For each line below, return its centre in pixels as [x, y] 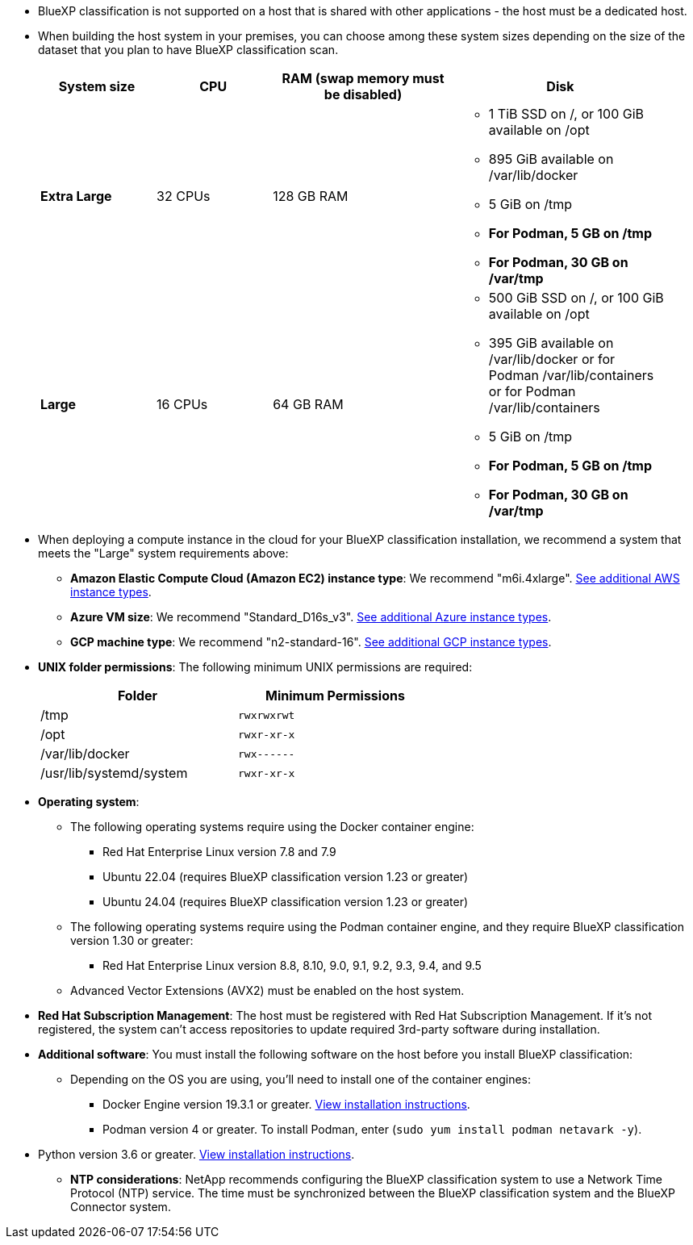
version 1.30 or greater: [132, 940]
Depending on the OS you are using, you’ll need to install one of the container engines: [301, 1079]
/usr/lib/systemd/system [114, 773]
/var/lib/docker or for [552, 359]
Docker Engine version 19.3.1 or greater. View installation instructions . [286, 1104]
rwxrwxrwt [267, 715]
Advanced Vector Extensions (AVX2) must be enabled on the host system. [267, 990]
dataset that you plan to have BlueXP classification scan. [188, 50]
